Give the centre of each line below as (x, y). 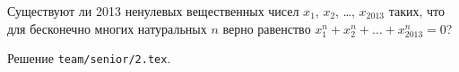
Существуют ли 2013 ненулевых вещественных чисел (153, 11)
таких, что (416, 11)
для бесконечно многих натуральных (107, 28)
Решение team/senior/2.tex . (89, 58)
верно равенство (267, 28)
